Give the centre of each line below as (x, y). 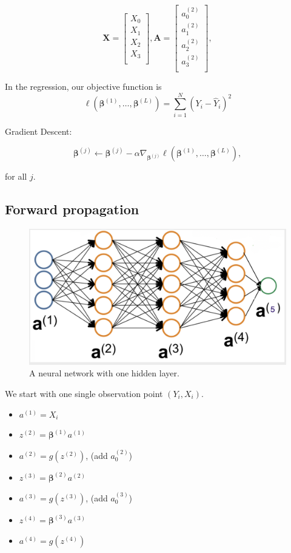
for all (16, 176)
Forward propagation (72, 209)
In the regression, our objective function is (83, 87)
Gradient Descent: (38, 131)
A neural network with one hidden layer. (104, 373)
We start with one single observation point (84, 393)
